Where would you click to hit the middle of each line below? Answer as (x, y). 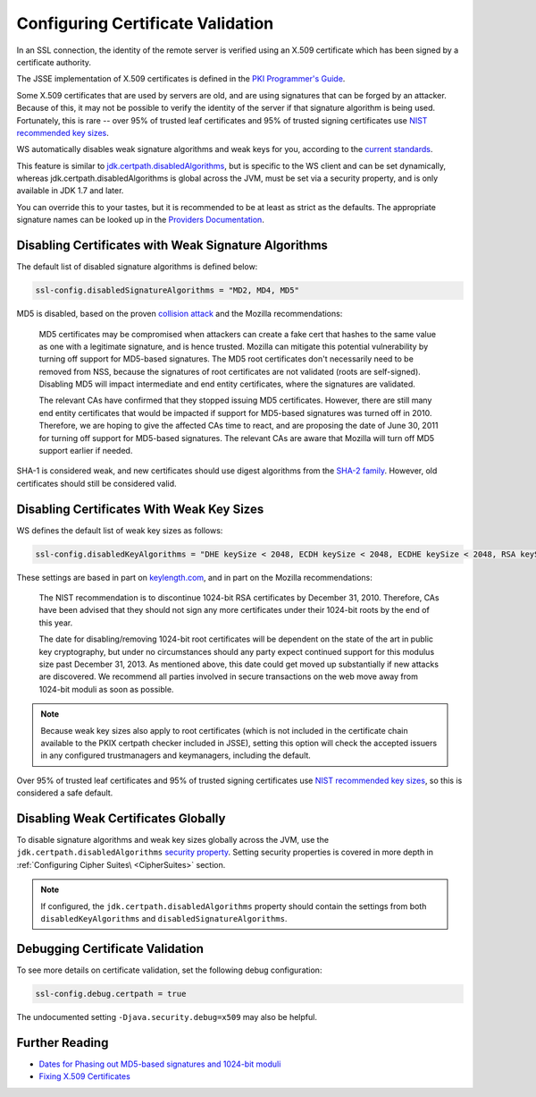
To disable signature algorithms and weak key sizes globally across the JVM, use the (173, 840)
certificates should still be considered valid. (97, 483)
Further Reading (63, 1042)
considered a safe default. (65, 793)
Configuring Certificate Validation (145, 23)
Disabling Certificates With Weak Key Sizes (140, 509)
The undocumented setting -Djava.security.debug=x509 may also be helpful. (167, 1016)
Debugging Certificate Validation (110, 948)
